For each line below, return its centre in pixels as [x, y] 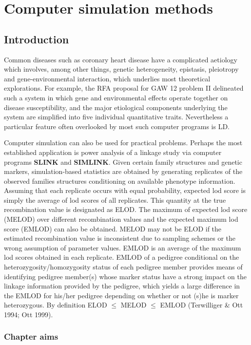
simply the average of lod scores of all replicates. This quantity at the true [115, 200]
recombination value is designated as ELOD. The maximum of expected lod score [126, 209]
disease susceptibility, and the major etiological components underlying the [116, 107]
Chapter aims [31, 336]
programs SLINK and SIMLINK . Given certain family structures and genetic [123, 162]
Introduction [37, 39]
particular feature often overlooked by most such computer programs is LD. [117, 126]
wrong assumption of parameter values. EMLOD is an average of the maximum [123, 247]
